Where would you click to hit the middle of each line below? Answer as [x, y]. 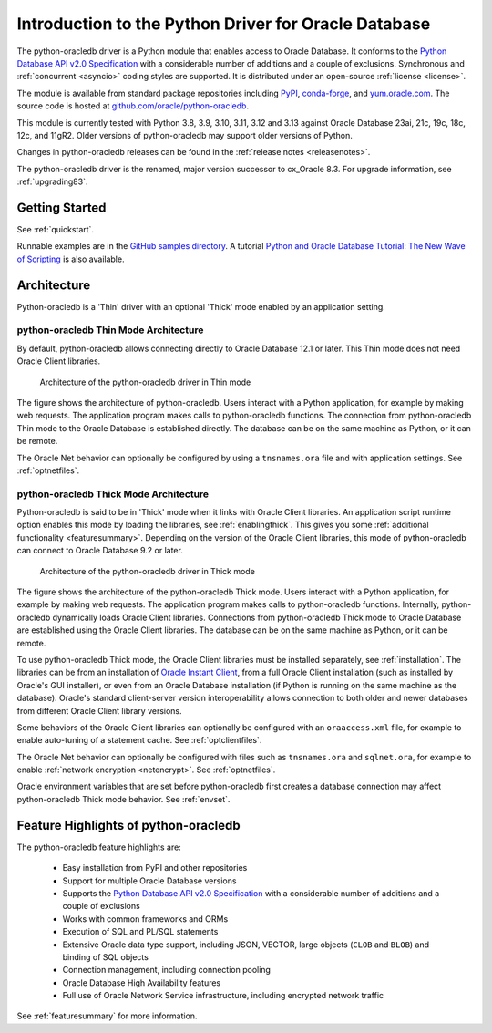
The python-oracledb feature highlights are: [99, 847]
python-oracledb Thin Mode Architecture [110, 330]
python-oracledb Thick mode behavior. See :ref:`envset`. [123, 799]
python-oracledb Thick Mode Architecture [113, 494]
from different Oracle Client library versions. [99, 710]
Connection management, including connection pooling [166, 970]
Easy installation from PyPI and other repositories [155, 868]
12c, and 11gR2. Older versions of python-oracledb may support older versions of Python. [184, 135]
